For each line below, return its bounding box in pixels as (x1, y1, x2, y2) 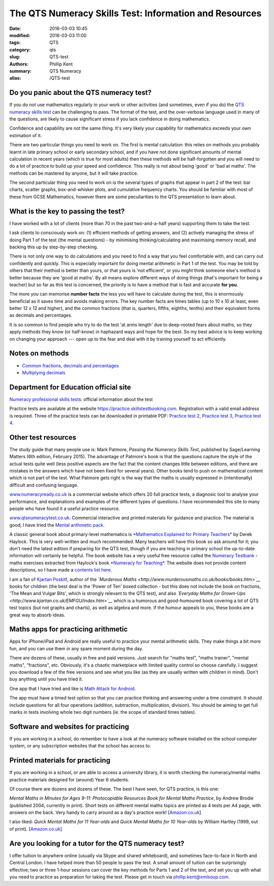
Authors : (9, 61, 29, 67)
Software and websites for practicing (9, 722, 129, 731)
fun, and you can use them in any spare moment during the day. (9, 645, 143, 651)
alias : (9, 75, 21, 81)
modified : (9, 32, 30, 38)
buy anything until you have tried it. (9, 676, 83, 682)
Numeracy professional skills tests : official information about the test (9, 396, 153, 402)
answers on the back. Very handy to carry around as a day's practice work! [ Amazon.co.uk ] (9, 809, 201, 815)
